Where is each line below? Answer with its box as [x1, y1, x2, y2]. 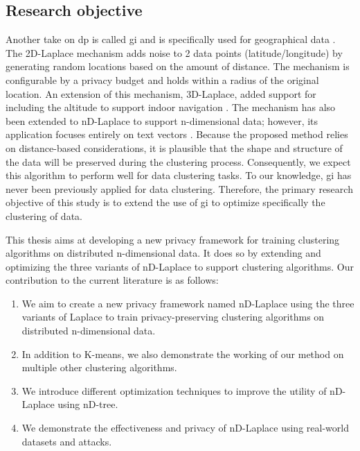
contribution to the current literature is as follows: [6, 273, 219, 287]
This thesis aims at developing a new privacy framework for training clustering [6, 232, 340, 246]
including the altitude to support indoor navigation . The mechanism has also [6, 100, 336, 114]
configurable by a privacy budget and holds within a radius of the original [6, 72, 319, 87]
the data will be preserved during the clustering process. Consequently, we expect [6, 154, 351, 169]
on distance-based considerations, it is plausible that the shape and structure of [6, 140, 343, 155]
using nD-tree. [57, 397, 118, 411]
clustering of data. [6, 208, 82, 223]
